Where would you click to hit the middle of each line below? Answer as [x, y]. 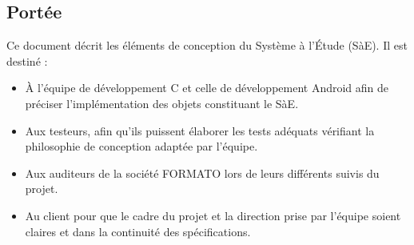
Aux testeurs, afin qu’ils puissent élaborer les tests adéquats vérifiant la [200, 130]
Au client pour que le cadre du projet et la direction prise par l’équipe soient [213, 215]
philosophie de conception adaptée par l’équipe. [141, 146]
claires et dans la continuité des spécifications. [138, 231]
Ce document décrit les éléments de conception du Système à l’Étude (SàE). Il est [207, 45]
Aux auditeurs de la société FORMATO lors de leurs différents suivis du [202, 173]
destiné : [27, 60]
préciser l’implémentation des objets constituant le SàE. [162, 103]
